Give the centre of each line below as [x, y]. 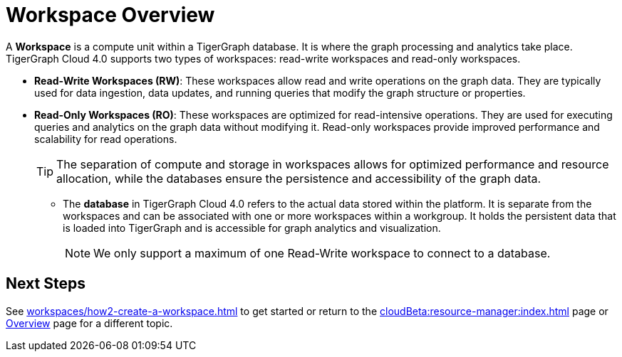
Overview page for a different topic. [89, 323]
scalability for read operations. [106, 139]
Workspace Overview [110, 15]
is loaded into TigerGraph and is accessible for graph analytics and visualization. [252, 228]
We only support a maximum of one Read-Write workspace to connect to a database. [322, 253]
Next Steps [46, 284]
